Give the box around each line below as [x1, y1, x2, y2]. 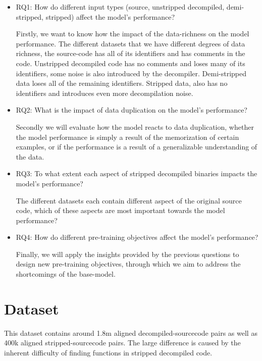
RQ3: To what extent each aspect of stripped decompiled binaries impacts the [16, 168, 257, 179]
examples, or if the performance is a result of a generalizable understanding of [16, 141, 257, 152]
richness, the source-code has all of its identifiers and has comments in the [16, 48, 245, 59]
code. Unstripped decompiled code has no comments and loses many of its [16, 58, 245, 68]
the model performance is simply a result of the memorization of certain [16, 131, 239, 142]
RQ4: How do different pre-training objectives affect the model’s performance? [16, 232, 258, 242]
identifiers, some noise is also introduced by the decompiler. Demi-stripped [16, 68, 246, 78]
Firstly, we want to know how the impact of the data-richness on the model [16, 28, 249, 39]
